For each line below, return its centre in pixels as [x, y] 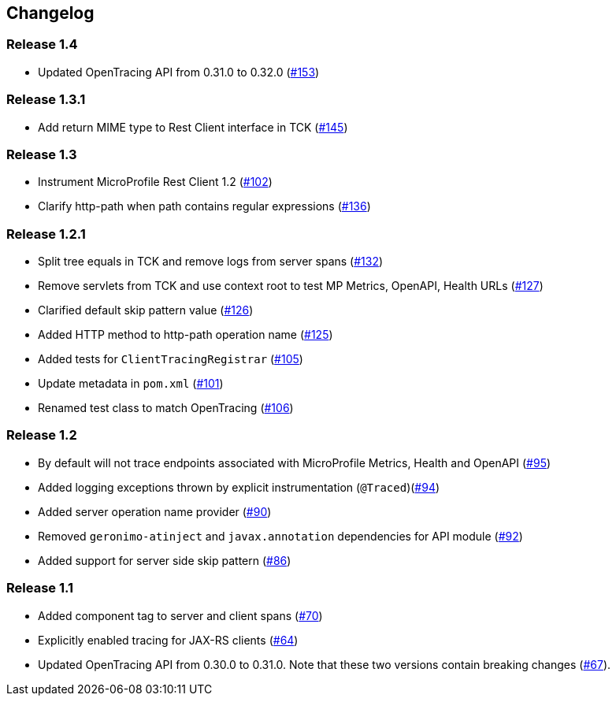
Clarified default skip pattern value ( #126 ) [146, 310]
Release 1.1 [40, 588]
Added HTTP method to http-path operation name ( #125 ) [186, 335]
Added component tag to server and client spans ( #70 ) [180, 615]
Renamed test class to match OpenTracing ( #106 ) [166, 408]
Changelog [50, 13]
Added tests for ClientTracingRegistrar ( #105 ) [171, 359]
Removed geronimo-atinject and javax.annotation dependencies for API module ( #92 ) [280, 536]
